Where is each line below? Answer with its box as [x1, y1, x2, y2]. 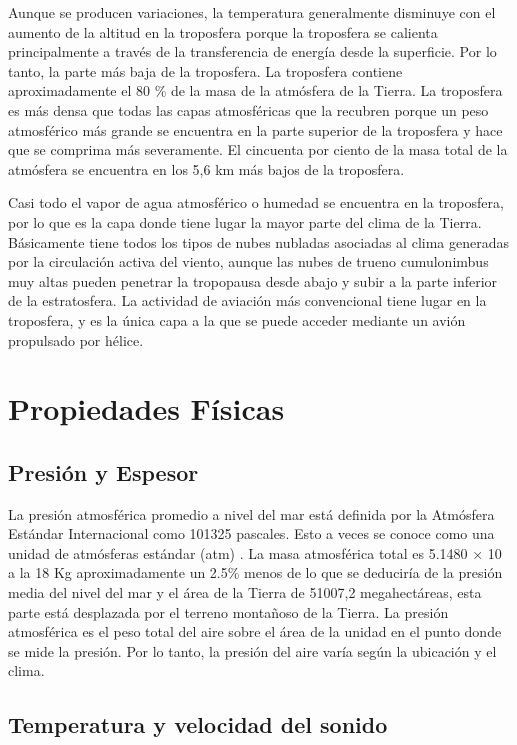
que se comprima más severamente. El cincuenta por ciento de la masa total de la [8, 139, 508, 160]
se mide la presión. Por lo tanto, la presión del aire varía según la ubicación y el [8, 640, 497, 661]
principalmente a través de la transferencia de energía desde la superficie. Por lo [8, 41, 497, 62]
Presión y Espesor [8, 456, 199, 487]
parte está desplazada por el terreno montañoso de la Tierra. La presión [8, 601, 449, 622]
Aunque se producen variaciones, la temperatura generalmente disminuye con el [8, 2, 496, 22]
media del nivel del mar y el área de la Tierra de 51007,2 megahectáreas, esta [8, 582, 482, 603]
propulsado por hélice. [8, 329, 144, 350]
